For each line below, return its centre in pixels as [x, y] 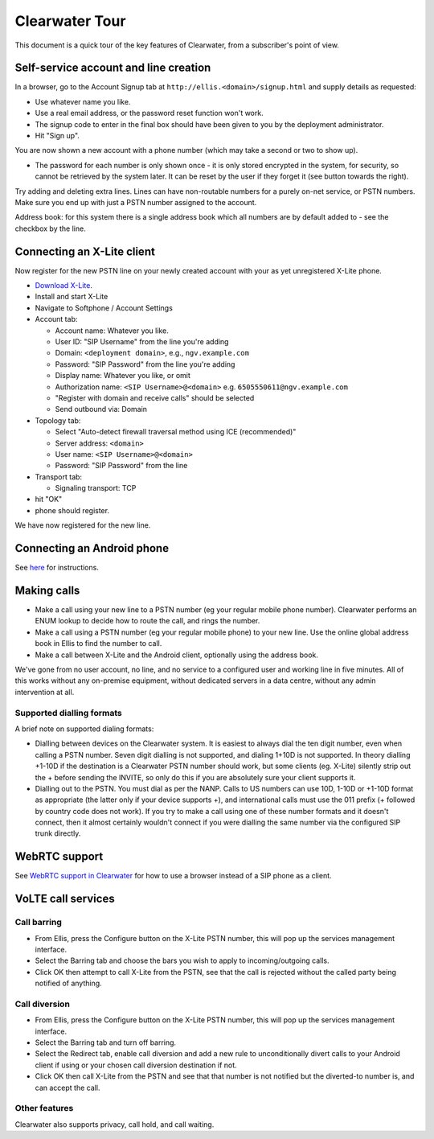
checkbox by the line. [50, 228]
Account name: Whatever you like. [112, 331]
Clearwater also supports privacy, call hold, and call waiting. [115, 1124]
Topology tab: [58, 420]
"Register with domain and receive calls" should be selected [155, 397]
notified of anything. [68, 983]
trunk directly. [58, 833]
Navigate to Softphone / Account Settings [104, 308]
